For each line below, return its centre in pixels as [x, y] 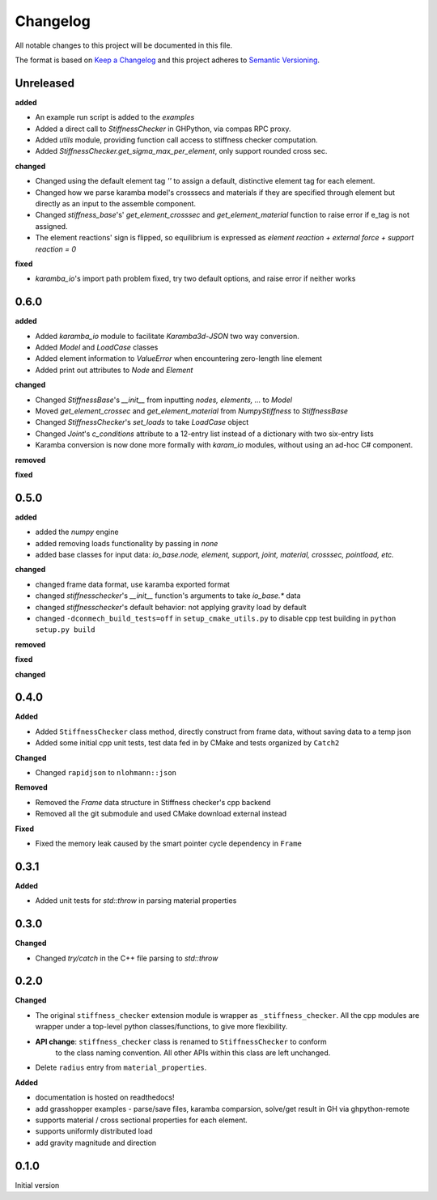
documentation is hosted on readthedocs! [105, 1097]
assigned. [51, 226]
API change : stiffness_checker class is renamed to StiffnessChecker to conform [181, 1041]
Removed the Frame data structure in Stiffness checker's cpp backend [153, 802]
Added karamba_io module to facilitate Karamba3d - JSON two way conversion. [167, 336]
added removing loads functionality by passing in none [127, 543]
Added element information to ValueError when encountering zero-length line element [179, 358]
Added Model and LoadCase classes [97, 347]
